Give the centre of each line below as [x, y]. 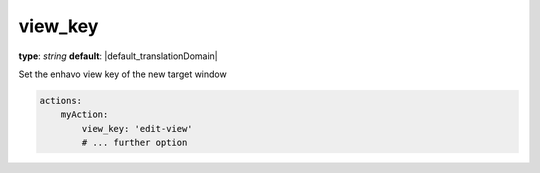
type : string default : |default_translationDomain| [118, 56]
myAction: [84, 114]
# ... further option [134, 143]
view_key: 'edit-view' [137, 128]
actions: [61, 100]
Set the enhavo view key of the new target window [122, 74]
